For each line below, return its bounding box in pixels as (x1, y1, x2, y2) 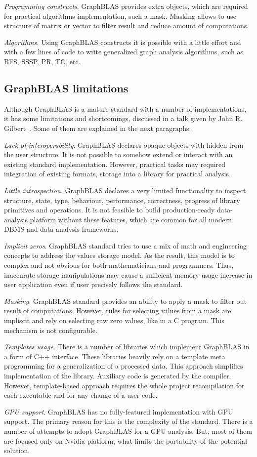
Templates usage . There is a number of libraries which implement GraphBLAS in (4, 341, 250, 352)
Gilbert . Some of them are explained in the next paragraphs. (4, 123, 191, 133)
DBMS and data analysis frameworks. (4, 224, 119, 234)
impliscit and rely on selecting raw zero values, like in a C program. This (4, 315, 224, 326)
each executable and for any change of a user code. (4, 390, 158, 400)
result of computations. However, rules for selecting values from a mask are (4, 305, 231, 316)
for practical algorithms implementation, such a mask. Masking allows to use (4, 10, 236, 21)
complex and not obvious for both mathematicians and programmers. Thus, (4, 260, 234, 270)
